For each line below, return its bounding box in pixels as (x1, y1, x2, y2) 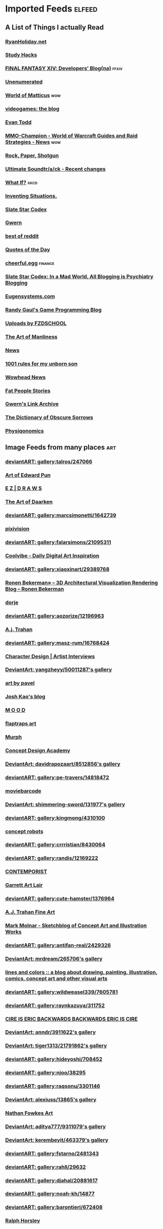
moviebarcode (5, 787, 42, 794)
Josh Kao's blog (5, 693, 46, 700)
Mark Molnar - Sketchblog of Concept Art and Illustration (5, 922, 147, 929)
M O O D (5, 707, 26, 714)
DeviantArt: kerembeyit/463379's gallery (5, 1136, 109, 1143)
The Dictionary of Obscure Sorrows (5, 414, 94, 421)
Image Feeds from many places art (5, 443, 116, 452)
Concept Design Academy (5, 747, 71, 754)
